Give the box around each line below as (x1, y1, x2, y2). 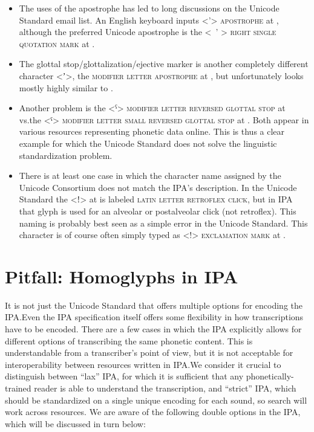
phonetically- (246, 370, 294, 382)
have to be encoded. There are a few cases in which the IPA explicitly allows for (5, 323, 302, 335)
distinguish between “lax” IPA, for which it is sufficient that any (5, 370, 244, 382)
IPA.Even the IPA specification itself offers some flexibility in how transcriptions (5, 311, 304, 323)
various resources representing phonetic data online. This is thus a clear (19, 125, 285, 138)
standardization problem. (19, 149, 113, 161)
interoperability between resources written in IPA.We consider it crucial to (5, 358, 281, 370)
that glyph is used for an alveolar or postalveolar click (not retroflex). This (19, 204, 296, 217)
